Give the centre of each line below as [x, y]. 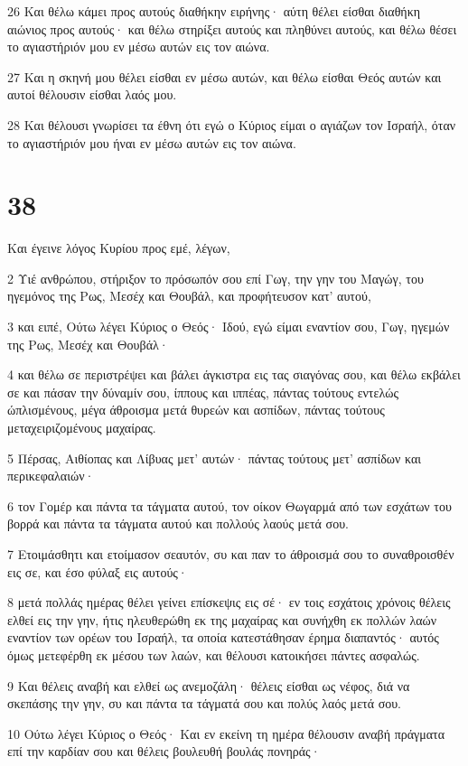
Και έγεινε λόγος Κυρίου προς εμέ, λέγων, [119, 248]
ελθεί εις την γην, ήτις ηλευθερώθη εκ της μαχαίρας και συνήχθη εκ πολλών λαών [222, 619]
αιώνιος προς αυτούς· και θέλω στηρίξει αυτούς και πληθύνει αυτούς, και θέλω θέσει [232, 28]
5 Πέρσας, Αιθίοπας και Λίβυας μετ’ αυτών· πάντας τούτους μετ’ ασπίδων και [215, 458]
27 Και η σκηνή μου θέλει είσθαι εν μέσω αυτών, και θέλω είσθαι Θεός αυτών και [225, 76]
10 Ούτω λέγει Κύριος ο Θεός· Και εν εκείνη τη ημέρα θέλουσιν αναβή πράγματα [226, 733]
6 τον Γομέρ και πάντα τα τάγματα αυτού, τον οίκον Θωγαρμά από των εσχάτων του [229, 505]
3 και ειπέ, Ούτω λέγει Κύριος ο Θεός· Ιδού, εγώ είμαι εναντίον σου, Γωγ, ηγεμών [229, 327]
